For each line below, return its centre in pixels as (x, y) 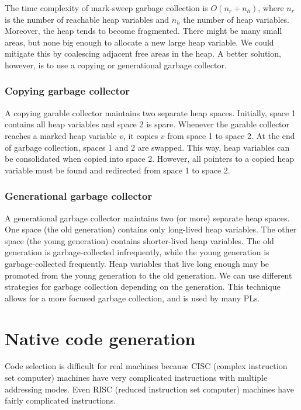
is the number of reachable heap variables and (87, 19)
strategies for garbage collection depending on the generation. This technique (143, 286)
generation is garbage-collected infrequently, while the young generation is (137, 252)
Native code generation (100, 338)
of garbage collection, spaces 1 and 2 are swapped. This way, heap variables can (147, 147)
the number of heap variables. (236, 19)
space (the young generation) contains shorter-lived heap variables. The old (139, 240)
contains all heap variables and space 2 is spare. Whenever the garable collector (147, 124)
